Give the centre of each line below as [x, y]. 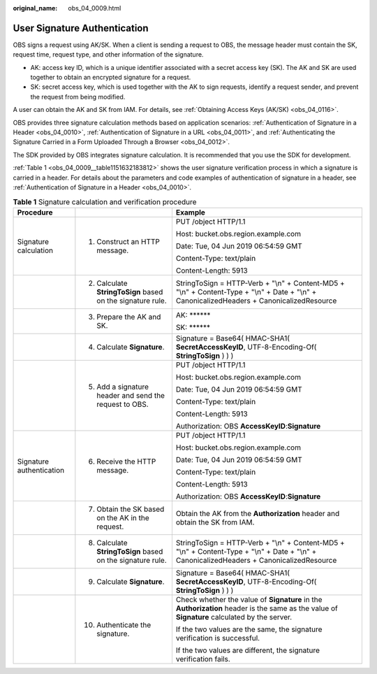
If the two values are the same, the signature [249, 629]
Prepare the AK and [129, 317]
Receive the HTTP [126, 461]
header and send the [131, 395]
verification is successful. [218, 638]
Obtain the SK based [131, 509]
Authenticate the [124, 624]
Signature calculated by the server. [234, 617]
